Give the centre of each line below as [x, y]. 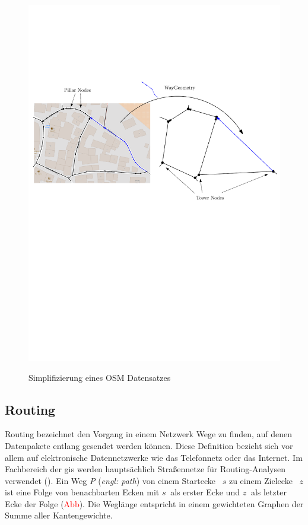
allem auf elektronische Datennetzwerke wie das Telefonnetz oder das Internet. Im [154, 457]
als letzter [269, 492]
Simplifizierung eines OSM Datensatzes [100, 377]
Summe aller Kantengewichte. [59, 515]
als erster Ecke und [205, 492]
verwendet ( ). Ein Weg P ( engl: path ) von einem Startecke [110, 480]
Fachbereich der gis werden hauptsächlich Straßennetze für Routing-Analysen [145, 469]
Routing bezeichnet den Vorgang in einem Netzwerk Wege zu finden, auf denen [149, 434]
